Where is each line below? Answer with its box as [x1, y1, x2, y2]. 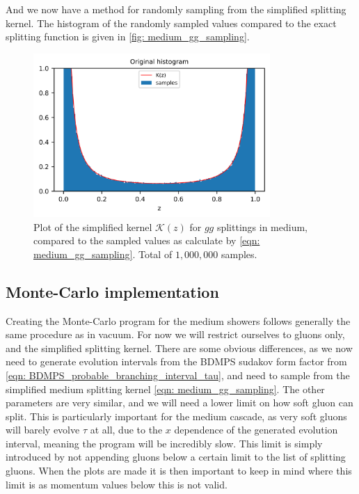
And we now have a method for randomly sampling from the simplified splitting [6, 2, 346, 16]
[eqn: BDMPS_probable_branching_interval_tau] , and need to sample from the [6, 367, 350, 382]
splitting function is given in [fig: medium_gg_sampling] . [6, 29, 250, 44]
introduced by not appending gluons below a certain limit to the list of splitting [6, 449, 346, 464]
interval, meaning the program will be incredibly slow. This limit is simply [6, 436, 323, 450]
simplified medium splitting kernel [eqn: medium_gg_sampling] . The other [6, 381, 325, 396]
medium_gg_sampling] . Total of [33, 246, 173, 261]
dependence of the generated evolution [174, 422, 338, 437]
